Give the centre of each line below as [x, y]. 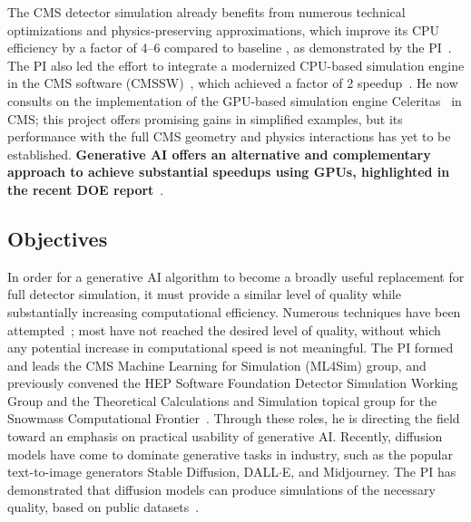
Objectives [58, 238]
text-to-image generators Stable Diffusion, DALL [143, 472]
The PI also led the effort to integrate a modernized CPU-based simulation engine [236, 65]
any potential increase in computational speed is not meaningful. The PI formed [231, 348]
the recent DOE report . [86, 189]
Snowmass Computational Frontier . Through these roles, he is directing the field [234, 418]
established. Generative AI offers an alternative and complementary [219, 154]
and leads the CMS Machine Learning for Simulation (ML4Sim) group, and [217, 365]
